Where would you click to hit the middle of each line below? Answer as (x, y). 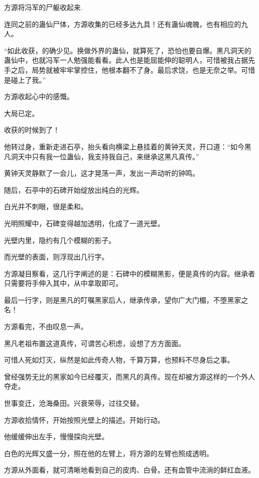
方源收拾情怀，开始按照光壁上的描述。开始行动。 (84, 419)
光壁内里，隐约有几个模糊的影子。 (60, 240)
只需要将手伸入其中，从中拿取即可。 (63, 283)
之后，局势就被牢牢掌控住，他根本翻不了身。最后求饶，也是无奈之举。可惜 (133, 69)
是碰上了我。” (25, 79)
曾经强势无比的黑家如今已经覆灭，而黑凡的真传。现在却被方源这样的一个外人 (129, 376)
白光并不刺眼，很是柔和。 (46, 206)
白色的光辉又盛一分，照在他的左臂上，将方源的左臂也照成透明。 (109, 453)
